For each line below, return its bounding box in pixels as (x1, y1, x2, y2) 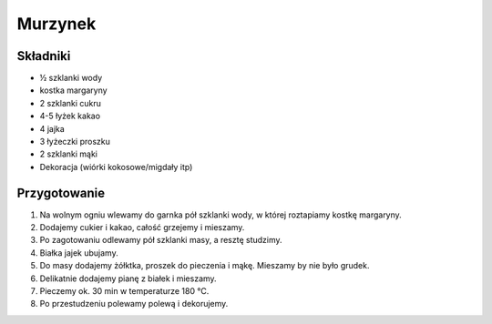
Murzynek (16, 14, 97, 34)
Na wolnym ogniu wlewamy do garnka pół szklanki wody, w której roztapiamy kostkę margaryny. (39, 209, 403, 220)
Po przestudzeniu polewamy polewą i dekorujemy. (39, 299, 229, 309)
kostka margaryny (39, 85, 108, 96)
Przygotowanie (16, 185, 105, 200)
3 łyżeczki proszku (39, 137, 111, 147)
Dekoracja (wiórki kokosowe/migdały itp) (39, 161, 193, 172)
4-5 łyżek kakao (39, 110, 100, 122)
